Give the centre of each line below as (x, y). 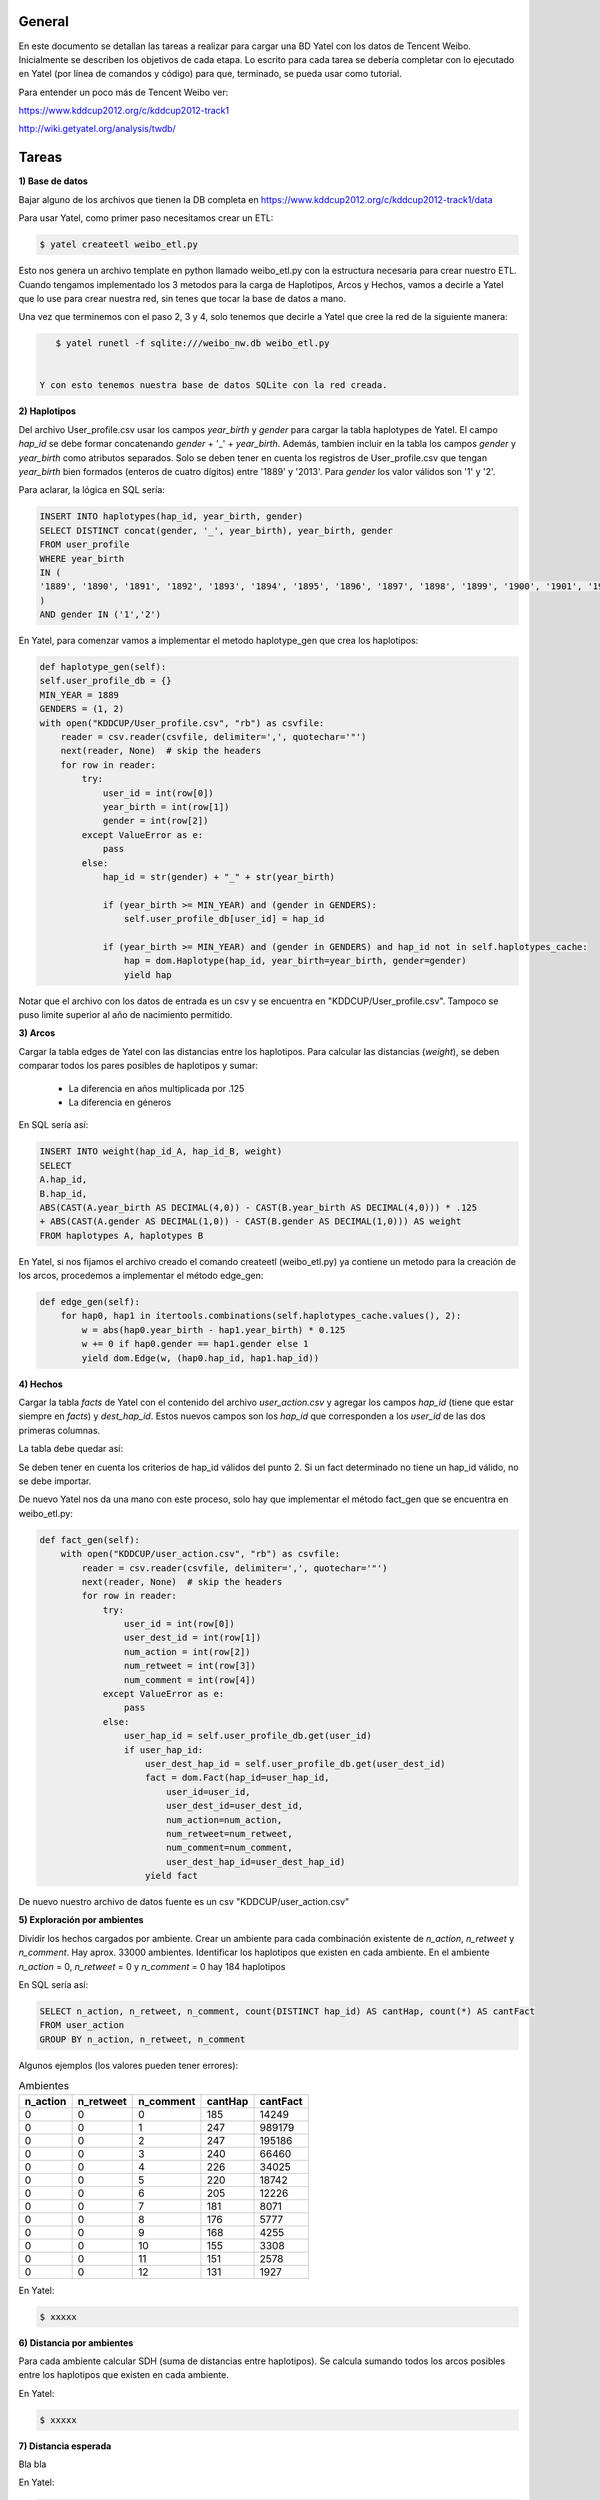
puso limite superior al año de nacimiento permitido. (125, 1015)
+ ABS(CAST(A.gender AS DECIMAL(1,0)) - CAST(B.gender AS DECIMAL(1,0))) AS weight (250, 1221)
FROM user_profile (84, 544)
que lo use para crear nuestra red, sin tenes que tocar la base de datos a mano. (182, 298)
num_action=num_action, (224, 1819)
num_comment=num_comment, (229, 1848)
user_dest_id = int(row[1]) (192, 1638)
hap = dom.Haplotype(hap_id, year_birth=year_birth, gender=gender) (295, 961)
